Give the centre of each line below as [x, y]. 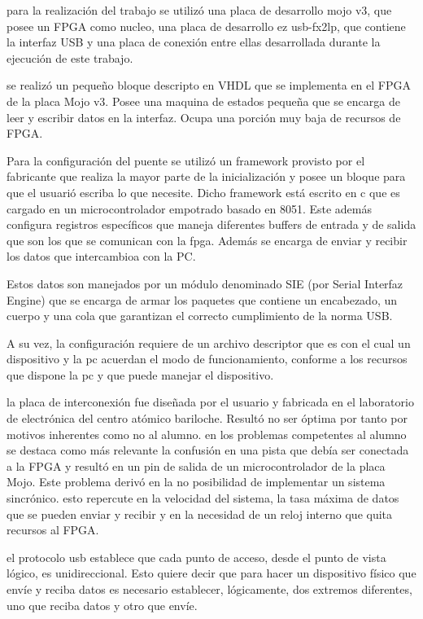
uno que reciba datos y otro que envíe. [102, 605]
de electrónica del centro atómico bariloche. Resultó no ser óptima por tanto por [207, 418]
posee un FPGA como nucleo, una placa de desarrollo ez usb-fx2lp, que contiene [206, 26]
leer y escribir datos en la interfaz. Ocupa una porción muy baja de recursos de [204, 117]
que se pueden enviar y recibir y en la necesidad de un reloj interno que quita [200, 514]
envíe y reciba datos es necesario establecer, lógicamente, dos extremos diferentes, [209, 589]
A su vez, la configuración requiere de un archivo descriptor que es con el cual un [209, 342]
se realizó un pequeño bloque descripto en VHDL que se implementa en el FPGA [209, 85]
